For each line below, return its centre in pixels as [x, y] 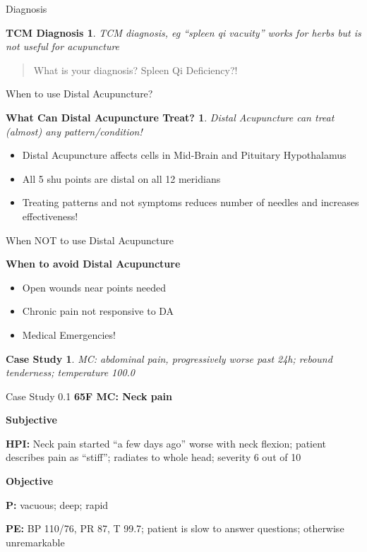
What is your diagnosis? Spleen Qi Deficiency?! [136, 70]
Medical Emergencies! [69, 334]
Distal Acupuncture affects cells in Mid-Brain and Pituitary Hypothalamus [184, 155]
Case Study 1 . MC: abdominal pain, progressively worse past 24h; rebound [169, 358]
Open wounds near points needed [94, 287]
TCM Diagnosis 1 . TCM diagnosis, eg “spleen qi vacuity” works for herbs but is [183, 32]
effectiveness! [50, 216]
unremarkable [35, 542]
